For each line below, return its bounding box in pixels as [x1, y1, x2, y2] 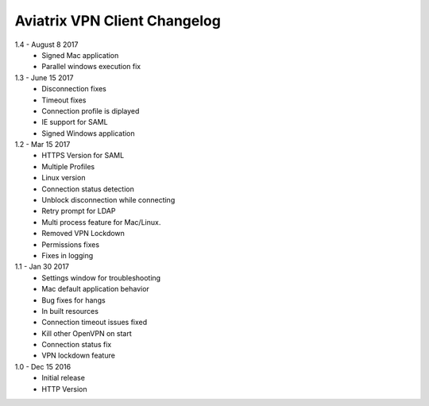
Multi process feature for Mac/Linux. [41, 217, 161, 226]
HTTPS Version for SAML [41, 151, 125, 160]
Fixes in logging [41, 250, 94, 260]
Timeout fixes [41, 95, 87, 105]
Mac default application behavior [41, 284, 150, 294]
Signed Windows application [41, 128, 135, 138]
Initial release [41, 373, 85, 383]
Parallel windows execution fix [41, 62, 141, 72]
